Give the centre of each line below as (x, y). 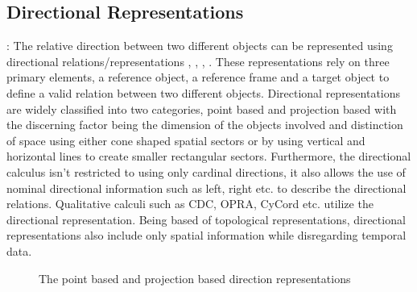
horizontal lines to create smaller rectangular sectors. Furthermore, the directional (209, 156)
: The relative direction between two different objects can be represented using (200, 46)
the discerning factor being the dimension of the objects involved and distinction (205, 125)
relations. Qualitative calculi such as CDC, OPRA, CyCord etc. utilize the (190, 204)
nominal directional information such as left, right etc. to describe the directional (206, 188)
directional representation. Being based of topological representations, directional (206, 219)
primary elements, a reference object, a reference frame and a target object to (198, 77)
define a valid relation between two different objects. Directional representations (204, 92)
